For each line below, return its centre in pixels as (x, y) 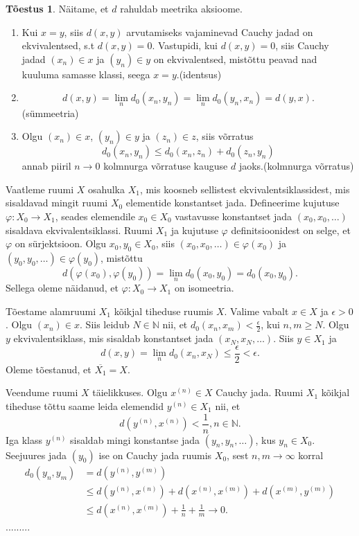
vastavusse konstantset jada (234, 216)
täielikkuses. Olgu (130, 392)
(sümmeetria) (50, 113)
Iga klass (24, 439)
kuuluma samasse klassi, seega (86, 74)
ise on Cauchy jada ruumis (155, 455)
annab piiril (46, 166)
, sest (238, 455)
